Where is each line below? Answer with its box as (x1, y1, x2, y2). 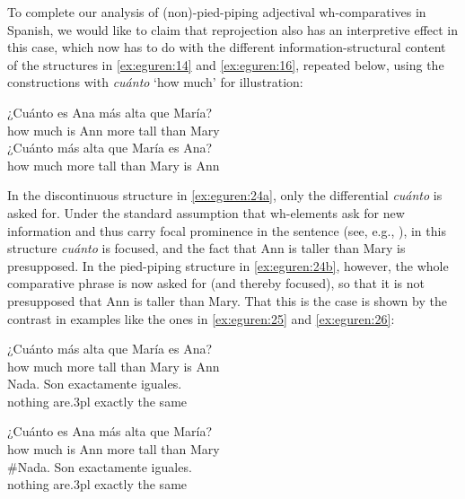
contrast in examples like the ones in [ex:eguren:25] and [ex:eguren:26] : (7, 309, 395, 328)
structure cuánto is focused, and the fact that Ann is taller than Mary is (7, 239, 406, 258)
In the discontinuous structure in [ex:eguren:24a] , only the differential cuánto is (7, 186, 443, 205)
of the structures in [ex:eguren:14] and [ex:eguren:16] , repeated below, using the (7, 55, 444, 74)
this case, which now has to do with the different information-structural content (7, 38, 446, 57)
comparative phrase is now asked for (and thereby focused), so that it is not (7, 274, 425, 293)
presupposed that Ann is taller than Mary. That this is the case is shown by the (7, 291, 447, 310)
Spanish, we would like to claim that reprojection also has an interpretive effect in (7, 20, 459, 39)
